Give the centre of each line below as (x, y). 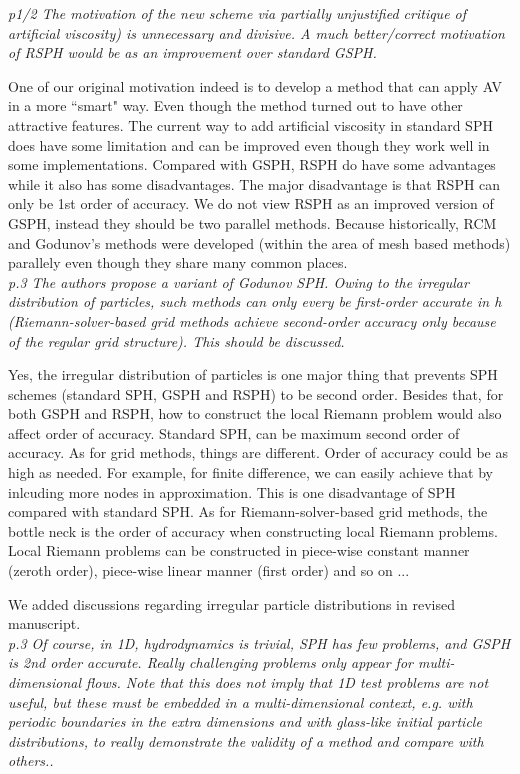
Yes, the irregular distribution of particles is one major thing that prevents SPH (253, 374)
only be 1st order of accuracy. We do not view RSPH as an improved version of (251, 203)
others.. (31, 760)
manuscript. (44, 623)
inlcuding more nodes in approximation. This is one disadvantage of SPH (232, 491)
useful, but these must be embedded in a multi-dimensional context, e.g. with (240, 701)
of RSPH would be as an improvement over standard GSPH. (192, 52)
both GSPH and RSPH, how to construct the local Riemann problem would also (255, 413)
